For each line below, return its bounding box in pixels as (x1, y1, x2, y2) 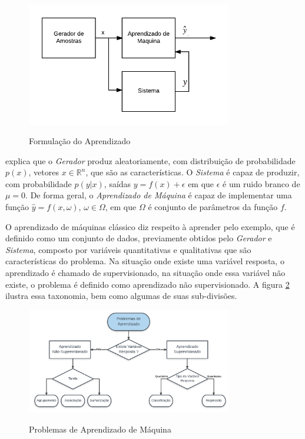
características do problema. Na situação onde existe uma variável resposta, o (5, 255, 284, 267)
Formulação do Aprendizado (29, 135, 131, 147)
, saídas (104, 177, 131, 189)
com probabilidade (5, 177, 72, 189)
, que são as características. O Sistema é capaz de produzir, (85, 166, 300, 178)
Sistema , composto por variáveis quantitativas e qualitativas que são (5, 243, 251, 255)
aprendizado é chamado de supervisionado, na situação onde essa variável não (5, 267, 286, 279)
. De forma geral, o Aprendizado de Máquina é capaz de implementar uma (25, 189, 292, 201)
